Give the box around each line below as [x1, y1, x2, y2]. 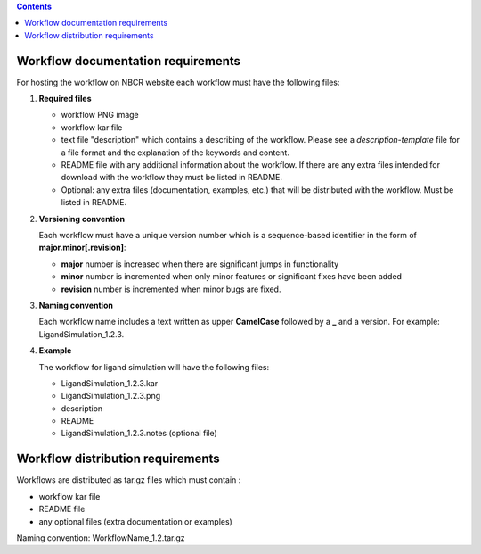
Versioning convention [38, 213, 125, 224]
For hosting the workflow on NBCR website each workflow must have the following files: [16, 77, 340, 87]
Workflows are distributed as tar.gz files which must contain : [16, 475, 241, 485]
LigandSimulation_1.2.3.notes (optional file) [61, 428, 217, 439]
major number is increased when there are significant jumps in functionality [61, 259, 339, 269]
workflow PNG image [61, 110, 140, 120]
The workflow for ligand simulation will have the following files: [38, 361, 270, 372]
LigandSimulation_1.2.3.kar [61, 377, 159, 388]
